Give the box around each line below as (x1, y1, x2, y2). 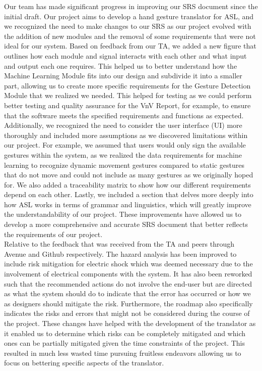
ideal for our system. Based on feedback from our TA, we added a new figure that (4, 40, 256, 51)
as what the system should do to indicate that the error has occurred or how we (4, 288, 251, 299)
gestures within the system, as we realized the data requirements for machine (4, 149, 242, 160)
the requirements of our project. (4, 228, 103, 239)
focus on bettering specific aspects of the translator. (4, 357, 164, 368)
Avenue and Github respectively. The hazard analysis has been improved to (4, 248, 237, 259)
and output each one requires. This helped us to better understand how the (4, 60, 237, 71)
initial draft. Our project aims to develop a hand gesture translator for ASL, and (4, 11, 254, 21)
